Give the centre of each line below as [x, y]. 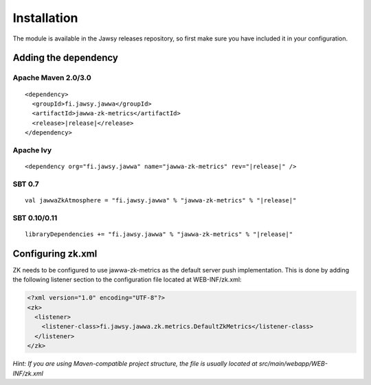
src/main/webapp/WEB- [293, 364]
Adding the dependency [65, 58]
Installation [45, 18]
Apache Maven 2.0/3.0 [52, 78]
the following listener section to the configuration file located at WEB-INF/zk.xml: [127, 280]
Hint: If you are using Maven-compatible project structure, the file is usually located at [135, 364]
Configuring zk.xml [55, 254]
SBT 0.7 [26, 184]
